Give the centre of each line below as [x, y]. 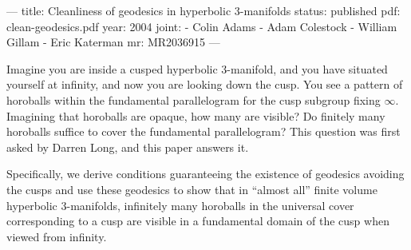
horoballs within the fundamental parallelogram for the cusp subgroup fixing [194, 99]
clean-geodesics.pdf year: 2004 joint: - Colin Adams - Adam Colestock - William [202, 26]
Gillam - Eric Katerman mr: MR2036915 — [113, 42]
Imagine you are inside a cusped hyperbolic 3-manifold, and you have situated [197, 68]
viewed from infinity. [57, 236]
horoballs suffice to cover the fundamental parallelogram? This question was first [204, 131]
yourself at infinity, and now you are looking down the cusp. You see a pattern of [205, 84]
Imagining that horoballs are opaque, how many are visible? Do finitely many [196, 115]
